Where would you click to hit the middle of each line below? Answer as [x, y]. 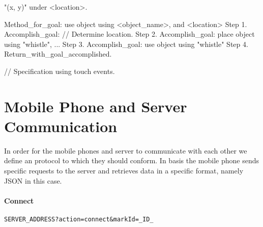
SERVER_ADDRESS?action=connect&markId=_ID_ [79, 220]
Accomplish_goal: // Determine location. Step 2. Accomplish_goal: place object [129, 34]
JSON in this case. [33, 180]
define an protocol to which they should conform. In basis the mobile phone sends [131, 160]
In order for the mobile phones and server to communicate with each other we [126, 150]
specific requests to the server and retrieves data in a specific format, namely [124, 171]
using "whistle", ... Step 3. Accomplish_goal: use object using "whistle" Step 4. [126, 44]
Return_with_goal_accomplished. [58, 54]
